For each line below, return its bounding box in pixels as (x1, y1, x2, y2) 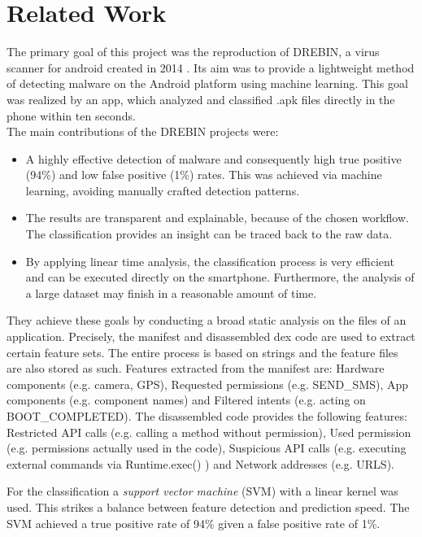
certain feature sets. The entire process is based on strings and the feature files (7, 343, 398, 360)
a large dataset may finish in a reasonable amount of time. (25, 284, 317, 301)
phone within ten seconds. (7, 107, 136, 124)
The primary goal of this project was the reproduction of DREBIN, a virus (7, 43, 380, 60)
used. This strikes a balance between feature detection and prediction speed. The (7, 498, 410, 515)
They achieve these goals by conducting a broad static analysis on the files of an (7, 312, 407, 329)
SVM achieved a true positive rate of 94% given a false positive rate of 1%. (7, 514, 381, 531)
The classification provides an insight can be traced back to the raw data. (25, 225, 393, 242)
